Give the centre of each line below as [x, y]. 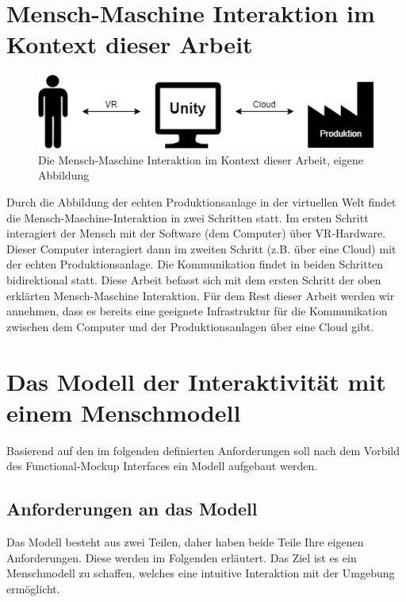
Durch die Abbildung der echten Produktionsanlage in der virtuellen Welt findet [201, 201]
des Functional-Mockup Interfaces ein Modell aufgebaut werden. [162, 466]
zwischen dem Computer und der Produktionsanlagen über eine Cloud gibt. [190, 326]
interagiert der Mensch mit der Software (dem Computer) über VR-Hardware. [196, 233]
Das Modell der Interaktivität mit [196, 381]
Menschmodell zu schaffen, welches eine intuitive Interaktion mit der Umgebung [201, 573]
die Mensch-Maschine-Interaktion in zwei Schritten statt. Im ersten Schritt [188, 217]
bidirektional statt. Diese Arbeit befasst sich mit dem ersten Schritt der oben [194, 279]
